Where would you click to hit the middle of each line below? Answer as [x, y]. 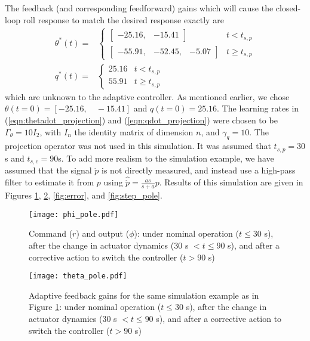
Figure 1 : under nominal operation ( [95, 307]
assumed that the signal [48, 170]
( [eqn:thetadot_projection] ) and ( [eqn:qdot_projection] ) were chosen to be [141, 120]
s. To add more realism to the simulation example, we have [166, 158]
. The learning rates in [258, 108]
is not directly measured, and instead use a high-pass [199, 170]
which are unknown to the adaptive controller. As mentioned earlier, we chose [147, 96]
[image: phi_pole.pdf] [74, 214]
